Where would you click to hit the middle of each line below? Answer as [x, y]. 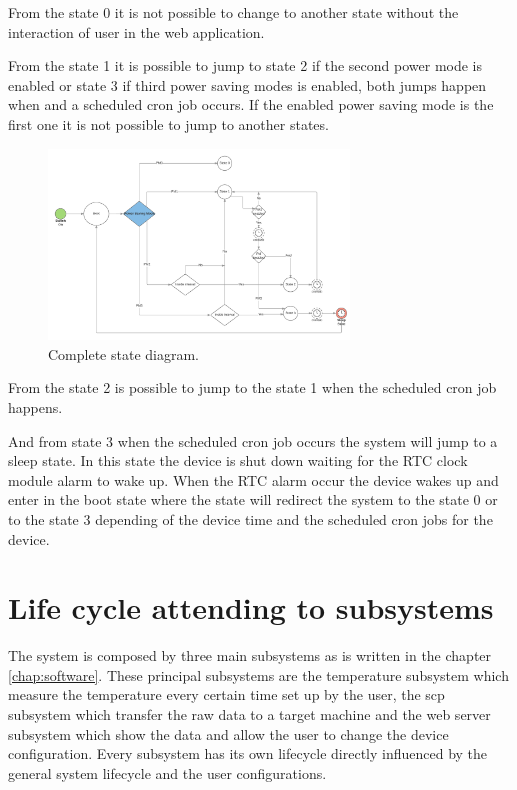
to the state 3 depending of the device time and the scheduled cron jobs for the [250, 518]
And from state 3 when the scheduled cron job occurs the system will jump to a [253, 440]
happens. [35, 406]
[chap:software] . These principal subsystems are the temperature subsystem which [258, 674]
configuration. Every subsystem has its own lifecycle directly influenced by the [248, 753]
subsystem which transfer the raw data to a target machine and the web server [249, 714]
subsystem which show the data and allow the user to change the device [228, 733]
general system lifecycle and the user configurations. [167, 772]
